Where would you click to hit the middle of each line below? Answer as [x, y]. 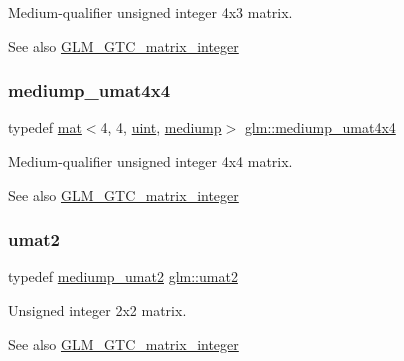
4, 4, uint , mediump [161, 127]
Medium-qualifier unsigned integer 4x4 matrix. [150, 161]
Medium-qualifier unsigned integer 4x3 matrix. [150, 12]
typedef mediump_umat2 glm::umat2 [123, 276]
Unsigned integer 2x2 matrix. [97, 310]
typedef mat [45, 127]
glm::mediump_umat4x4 [320, 127]
